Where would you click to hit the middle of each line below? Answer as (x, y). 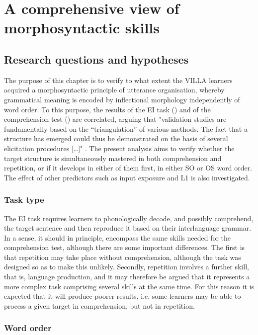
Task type (24, 200)
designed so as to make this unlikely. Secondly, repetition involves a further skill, (127, 267)
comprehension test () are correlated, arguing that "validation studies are (115, 119)
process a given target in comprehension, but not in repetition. (99, 305)
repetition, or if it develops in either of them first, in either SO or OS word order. (128, 168)
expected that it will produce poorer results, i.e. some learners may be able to (123, 296)
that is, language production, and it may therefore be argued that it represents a (127, 277)
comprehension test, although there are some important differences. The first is (125, 247)
